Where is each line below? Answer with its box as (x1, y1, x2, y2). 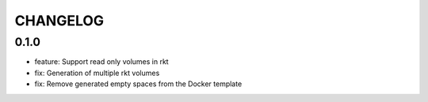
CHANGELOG (14, 12, 105, 29)
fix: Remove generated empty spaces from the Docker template (34, 79, 243, 89)
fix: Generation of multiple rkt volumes (34, 68, 160, 77)
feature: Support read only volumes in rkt (34, 57, 170, 66)
